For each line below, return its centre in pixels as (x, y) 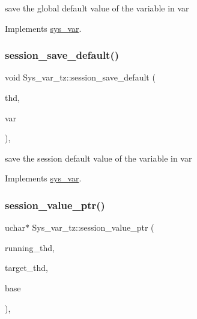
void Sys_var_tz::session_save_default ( (80, 77)
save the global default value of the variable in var (97, 8)
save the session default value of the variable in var (98, 158)
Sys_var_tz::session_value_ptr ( (93, 227)
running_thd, (30, 247)
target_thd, (27, 268)
